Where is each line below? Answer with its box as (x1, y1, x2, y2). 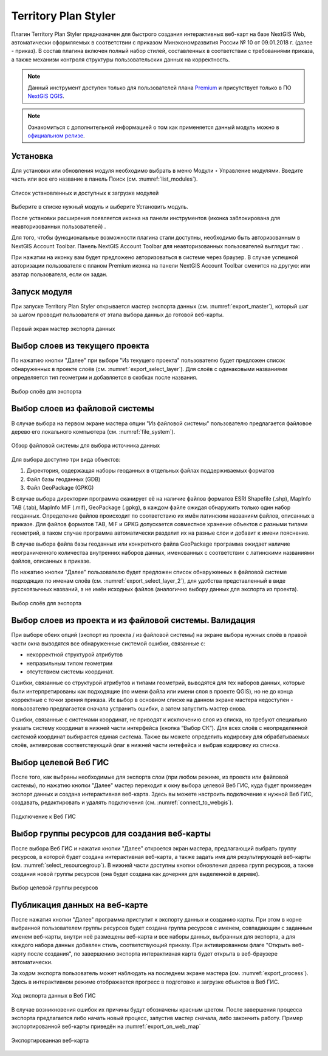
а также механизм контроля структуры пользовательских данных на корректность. (11, 55, 230, 63)
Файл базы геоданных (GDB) (26, 475, 101, 483)
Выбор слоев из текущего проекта (11, 341, 149, 351)
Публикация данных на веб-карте (11, 900, 148, 910)
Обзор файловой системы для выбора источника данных (11, 442, 160, 450)
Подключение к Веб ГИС (11, 813, 76, 820)
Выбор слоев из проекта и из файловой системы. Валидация (11, 615, 256, 626)
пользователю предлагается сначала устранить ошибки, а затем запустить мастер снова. (11, 704, 247, 712)
